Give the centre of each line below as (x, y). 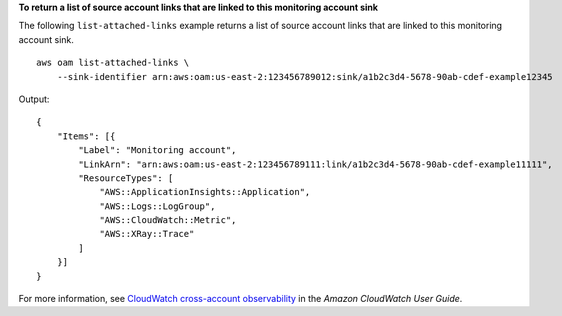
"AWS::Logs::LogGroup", (157, 206)
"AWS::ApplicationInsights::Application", (205, 192)
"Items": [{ (86, 136)
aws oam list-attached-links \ (113, 63)
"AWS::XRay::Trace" (147, 234)
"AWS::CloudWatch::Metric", (168, 220)
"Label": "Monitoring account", (157, 150)
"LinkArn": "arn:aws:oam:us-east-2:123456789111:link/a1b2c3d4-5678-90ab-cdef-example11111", (316, 164)
